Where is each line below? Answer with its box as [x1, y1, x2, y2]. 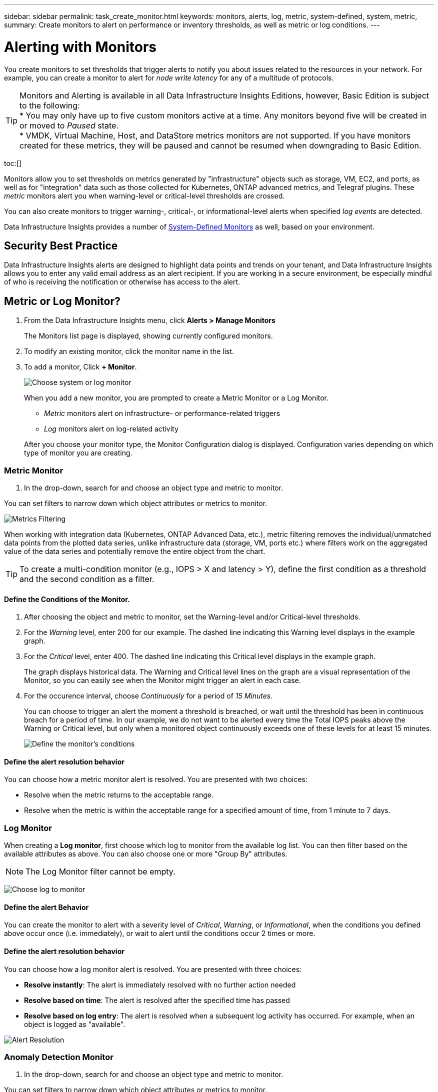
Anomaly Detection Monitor [4, 1051, 113, 1062]
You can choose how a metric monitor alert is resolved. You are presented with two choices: [4, 775, 307, 784]
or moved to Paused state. [19, 120, 119, 130]
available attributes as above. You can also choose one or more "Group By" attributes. [4, 849, 287, 858]
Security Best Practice [4, 239, 118, 252]
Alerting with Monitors [4, 38, 157, 55]
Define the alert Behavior [4, 902, 89, 911]
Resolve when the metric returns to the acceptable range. [24, 790, 213, 799]
